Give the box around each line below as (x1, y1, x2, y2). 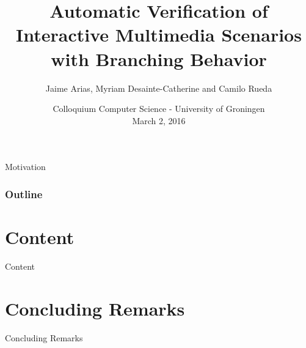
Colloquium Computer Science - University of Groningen (53, 102, 265, 115)
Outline (5, 186, 43, 201)
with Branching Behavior (51, 46, 267, 71)
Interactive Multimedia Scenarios (16, 22, 302, 47)
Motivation (5, 160, 46, 173)
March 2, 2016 (132, 114, 186, 127)
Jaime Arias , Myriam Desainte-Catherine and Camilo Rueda (45, 81, 272, 94)
